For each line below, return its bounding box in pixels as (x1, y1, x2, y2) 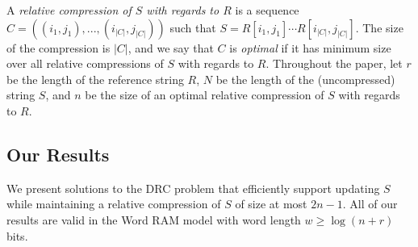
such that (169, 19, 216, 36)
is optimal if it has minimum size (229, 39, 391, 56)
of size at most (235, 195, 307, 212)
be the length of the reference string (6, 70, 184, 87)
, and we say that (127, 39, 214, 56)
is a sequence (235, 2, 299, 18)
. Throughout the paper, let (265, 55, 403, 72)
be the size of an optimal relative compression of (85, 86, 324, 103)
